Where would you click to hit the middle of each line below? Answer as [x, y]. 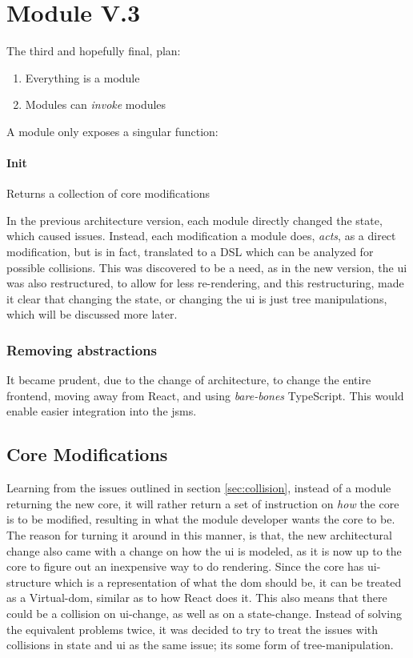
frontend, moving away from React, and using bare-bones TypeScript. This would [205, 395]
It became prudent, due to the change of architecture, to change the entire [189, 380]
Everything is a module [82, 77]
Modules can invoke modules [96, 104]
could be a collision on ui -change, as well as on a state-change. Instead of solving [204, 613]
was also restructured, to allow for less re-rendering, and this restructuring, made [205, 283]
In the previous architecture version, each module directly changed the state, [194, 220]
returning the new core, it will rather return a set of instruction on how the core [203, 503]
